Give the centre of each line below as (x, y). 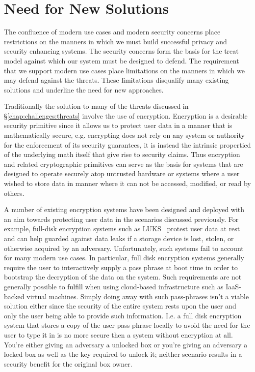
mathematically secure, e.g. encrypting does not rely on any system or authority (124, 135)
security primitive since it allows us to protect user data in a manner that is (118, 125)
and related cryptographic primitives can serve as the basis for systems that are (124, 164)
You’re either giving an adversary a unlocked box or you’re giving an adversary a (126, 344)
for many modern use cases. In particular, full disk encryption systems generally (124, 258)
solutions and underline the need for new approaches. (84, 89)
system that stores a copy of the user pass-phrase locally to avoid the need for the (127, 325)
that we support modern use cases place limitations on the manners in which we (124, 70)
